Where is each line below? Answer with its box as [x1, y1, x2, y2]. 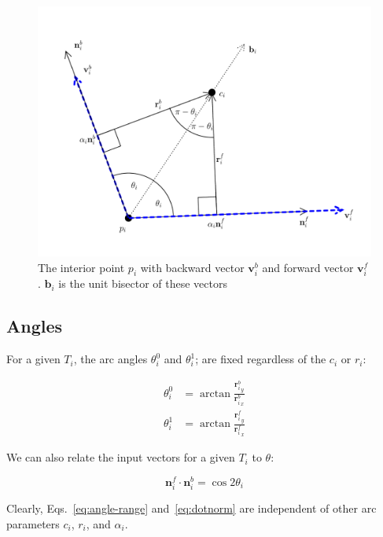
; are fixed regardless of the [195, 351, 326, 367]
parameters [6, 515, 60, 531]
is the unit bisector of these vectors [58, 275, 227, 292]
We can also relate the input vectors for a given [6, 449, 235, 465]
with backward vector [140, 259, 245, 275]
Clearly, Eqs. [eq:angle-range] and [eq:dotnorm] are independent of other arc [6, 499, 377, 516]
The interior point [38, 259, 125, 275]
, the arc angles [73, 351, 148, 367]
